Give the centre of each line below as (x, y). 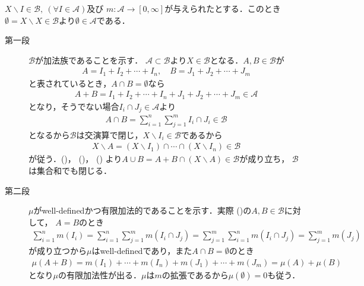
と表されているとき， (70, 83)
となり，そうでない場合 (74, 106)
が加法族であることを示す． (89, 60)
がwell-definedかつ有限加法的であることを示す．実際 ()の (143, 210)
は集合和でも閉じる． (70, 170)
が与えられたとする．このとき (223, 8)
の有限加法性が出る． (100, 274)
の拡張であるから (195, 274)
